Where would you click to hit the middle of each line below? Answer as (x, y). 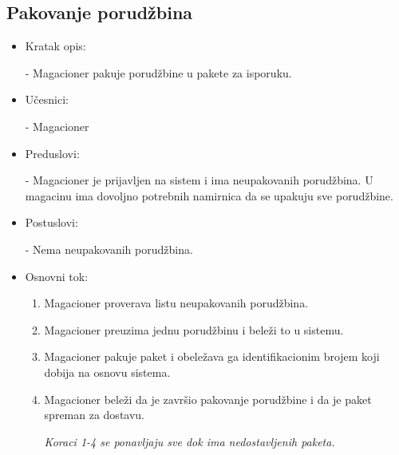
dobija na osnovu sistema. (107, 372)
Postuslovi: (51, 222)
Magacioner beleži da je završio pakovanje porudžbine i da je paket (208, 399)
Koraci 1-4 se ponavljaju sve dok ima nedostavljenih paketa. (190, 441)
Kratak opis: (55, 46)
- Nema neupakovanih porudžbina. (109, 249)
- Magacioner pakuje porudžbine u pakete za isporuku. (158, 72)
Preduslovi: (52, 153)
